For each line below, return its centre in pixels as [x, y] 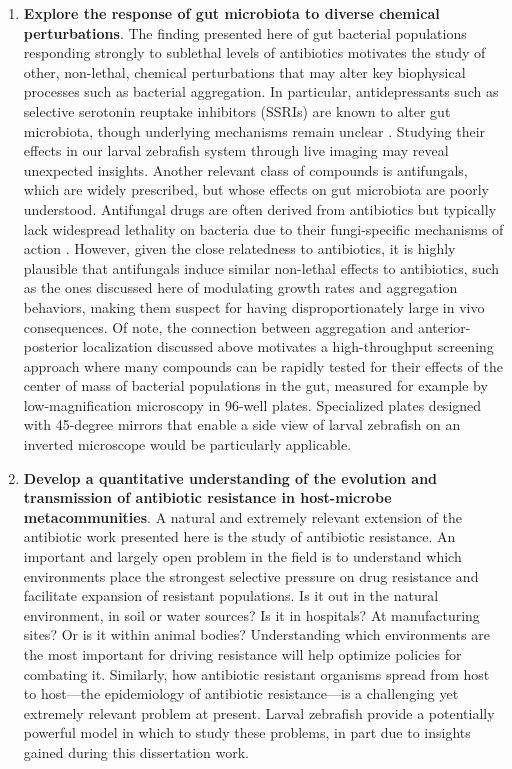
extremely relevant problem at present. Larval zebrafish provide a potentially [259, 712]
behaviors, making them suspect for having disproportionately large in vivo [254, 306]
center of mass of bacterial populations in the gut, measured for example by [255, 385]
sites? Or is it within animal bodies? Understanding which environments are [256, 634]
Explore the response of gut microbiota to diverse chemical [231, 13]
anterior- [444, 326]
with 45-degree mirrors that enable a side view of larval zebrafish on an [242, 424]
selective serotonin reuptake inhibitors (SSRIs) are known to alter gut [237, 110]
